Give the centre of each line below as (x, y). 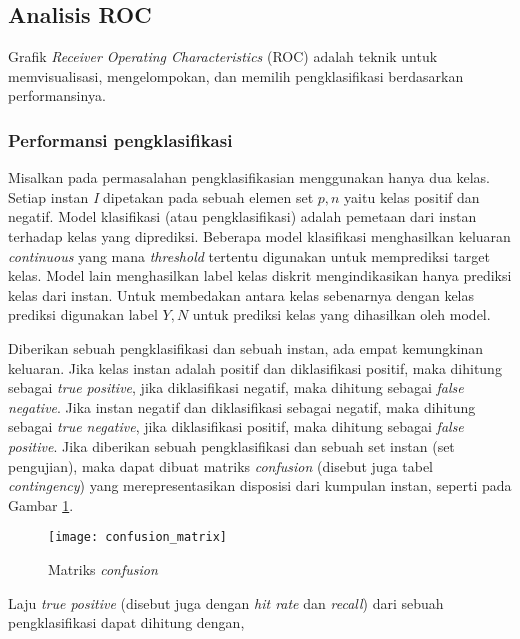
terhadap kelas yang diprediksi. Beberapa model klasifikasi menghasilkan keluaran (259, 235)
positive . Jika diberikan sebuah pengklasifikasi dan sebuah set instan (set (231, 445)
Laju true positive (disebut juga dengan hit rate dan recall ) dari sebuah (226, 602)
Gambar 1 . (41, 504)
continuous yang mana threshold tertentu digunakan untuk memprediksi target (249, 255)
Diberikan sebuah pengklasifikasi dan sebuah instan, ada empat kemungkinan (246, 347)
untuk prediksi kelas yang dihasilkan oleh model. (341, 314)
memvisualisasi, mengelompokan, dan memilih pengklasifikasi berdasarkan (236, 75)
